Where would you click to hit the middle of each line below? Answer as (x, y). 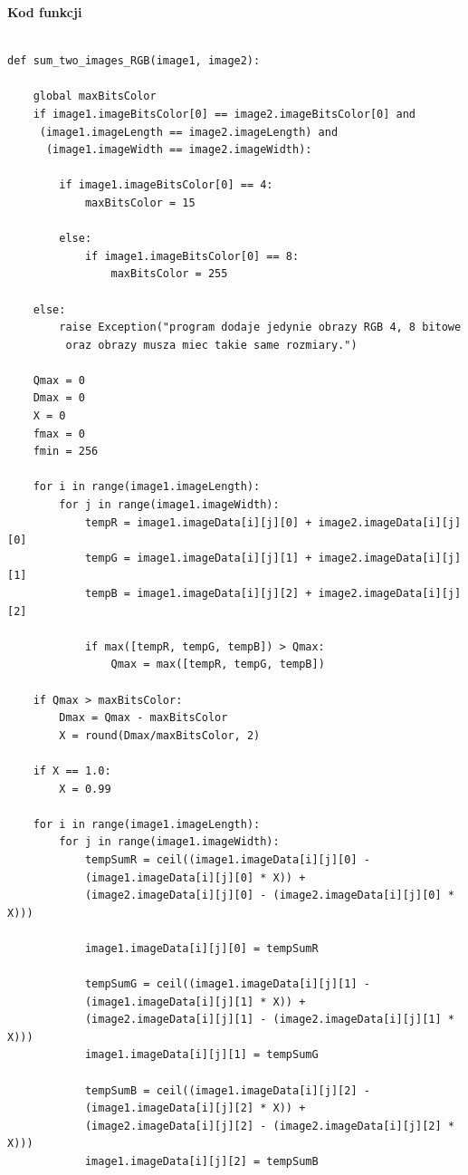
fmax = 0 (59, 433)
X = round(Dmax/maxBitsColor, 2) (160, 735)
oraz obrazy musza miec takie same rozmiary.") (211, 345)
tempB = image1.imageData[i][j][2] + (198, 593)
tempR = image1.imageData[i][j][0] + (198, 522)
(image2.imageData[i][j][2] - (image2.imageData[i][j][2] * (269, 1126)
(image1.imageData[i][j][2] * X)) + (195, 1108)
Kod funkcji (45, 12)
